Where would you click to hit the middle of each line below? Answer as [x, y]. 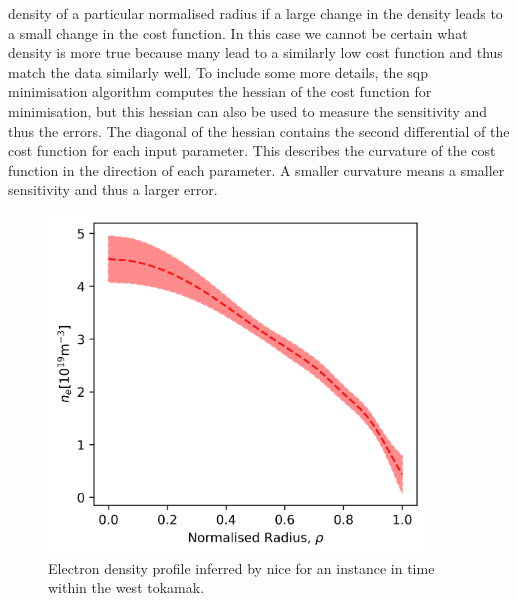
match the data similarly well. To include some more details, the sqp [218, 71]
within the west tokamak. [126, 587]
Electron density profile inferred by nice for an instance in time [241, 567]
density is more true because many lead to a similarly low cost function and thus [255, 52]
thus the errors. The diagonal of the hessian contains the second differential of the [259, 130]
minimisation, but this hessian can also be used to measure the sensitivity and [248, 110]
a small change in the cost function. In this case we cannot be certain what [238, 32]
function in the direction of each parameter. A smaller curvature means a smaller [256, 169]
